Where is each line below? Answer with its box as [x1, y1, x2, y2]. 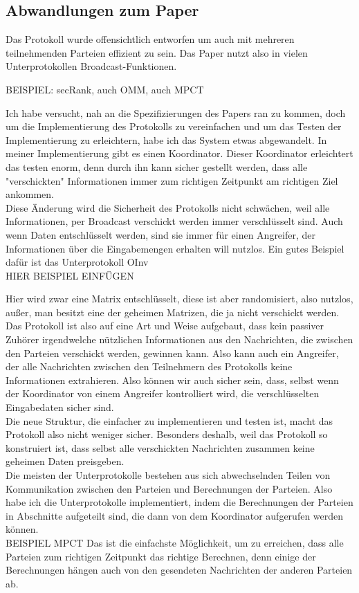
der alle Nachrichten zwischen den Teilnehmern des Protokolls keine [6, 359, 293, 374]
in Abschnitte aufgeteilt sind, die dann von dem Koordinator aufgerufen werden [6, 508, 344, 522]
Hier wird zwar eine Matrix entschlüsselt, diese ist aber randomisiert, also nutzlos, [6, 291, 353, 306]
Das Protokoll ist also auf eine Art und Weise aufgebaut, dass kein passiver [6, 318, 324, 333]
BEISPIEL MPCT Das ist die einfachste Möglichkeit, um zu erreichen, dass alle [6, 535, 344, 549]
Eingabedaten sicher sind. [6, 400, 114, 414]
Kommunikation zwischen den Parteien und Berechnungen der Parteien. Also [6, 481, 333, 495]
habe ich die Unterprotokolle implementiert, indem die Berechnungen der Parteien [6, 495, 353, 509]
